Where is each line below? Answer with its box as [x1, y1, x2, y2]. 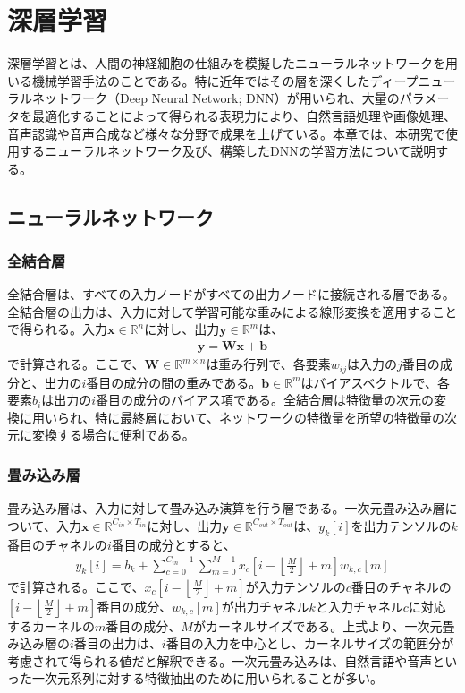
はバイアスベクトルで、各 [300, 372, 451, 391]
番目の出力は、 [73, 634, 162, 653]
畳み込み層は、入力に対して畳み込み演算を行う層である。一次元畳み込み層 [7, 499, 445, 518]
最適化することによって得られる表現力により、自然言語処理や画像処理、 [31, 106, 457, 124]
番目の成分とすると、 [111, 535, 236, 553]
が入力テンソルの [245, 577, 346, 595]
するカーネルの [7, 616, 95, 635]
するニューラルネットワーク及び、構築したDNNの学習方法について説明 [19, 141, 436, 160]
